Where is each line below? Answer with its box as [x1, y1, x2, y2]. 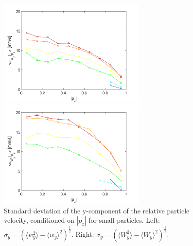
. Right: [71, 229, 94, 239]
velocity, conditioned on [4, 215, 74, 225]
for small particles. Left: [88, 215, 160, 225]
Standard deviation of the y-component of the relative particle [4, 205, 190, 215]
